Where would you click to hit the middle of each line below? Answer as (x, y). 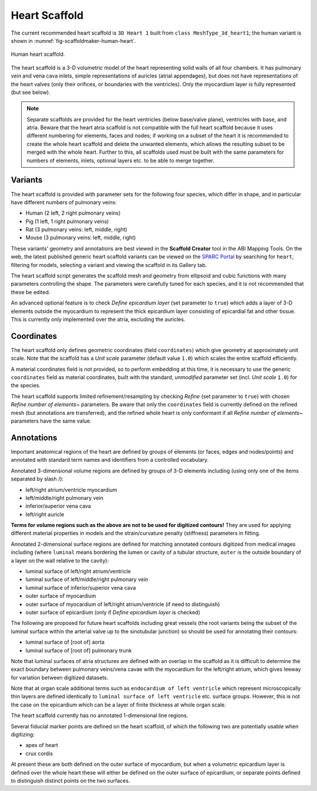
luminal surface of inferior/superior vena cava (81, 587)
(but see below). (31, 92)
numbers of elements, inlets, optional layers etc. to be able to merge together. (120, 160)
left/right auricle (45, 514)
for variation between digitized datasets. (60, 677)
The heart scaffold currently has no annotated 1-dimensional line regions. (100, 715)
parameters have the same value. (51, 421)
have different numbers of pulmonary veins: (64, 202)
